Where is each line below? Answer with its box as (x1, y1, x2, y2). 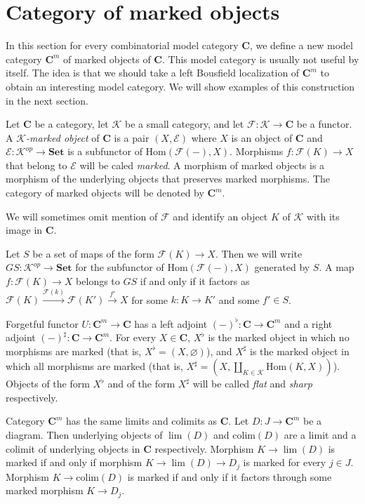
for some (131, 292, 168, 307)
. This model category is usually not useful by (161, 51, 359, 66)
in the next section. (6, 93, 88, 107)
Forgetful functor (6, 316, 79, 331)
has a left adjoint (134, 316, 208, 331)
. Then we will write (215, 246, 303, 260)
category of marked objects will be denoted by (6, 185, 204, 200)
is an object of (231, 130, 293, 145)
